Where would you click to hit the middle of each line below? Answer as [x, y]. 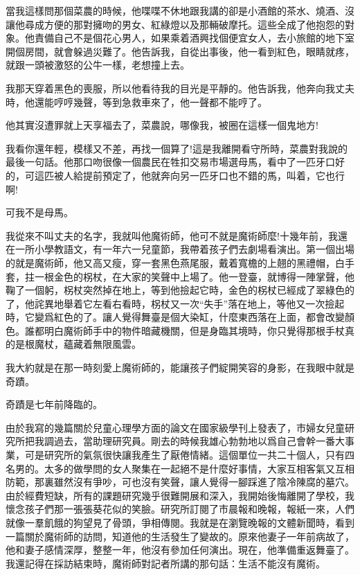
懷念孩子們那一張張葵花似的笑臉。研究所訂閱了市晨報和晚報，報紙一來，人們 [180, 509]
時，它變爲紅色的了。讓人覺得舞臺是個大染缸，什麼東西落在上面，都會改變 [175, 317]
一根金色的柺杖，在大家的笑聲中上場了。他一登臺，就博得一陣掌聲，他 [194, 276]
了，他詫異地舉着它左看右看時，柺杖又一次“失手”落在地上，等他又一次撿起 [175, 303]
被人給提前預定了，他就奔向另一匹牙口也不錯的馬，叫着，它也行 [199, 175]
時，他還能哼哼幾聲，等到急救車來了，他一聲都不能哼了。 [136, 101]
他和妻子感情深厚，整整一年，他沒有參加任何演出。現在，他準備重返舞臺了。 [180, 550]
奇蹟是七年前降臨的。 [54, 404]
